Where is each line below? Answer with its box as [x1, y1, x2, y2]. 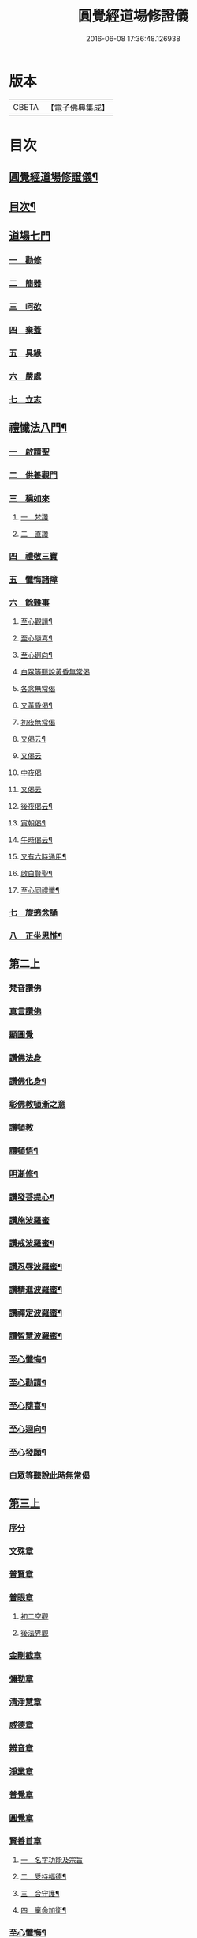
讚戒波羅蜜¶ [9, 1238, 54, 1249]
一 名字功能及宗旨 [20, 1855, 84, 1864]
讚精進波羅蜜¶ [9, 1284, 62, 1295]
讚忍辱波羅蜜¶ [9, 1261, 62, 1272]
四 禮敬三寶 [9, 550, 58, 561]
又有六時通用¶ [20, 852, 67, 862]
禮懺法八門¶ [9, 421, 68, 434]
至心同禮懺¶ [20, 886, 60, 895]
